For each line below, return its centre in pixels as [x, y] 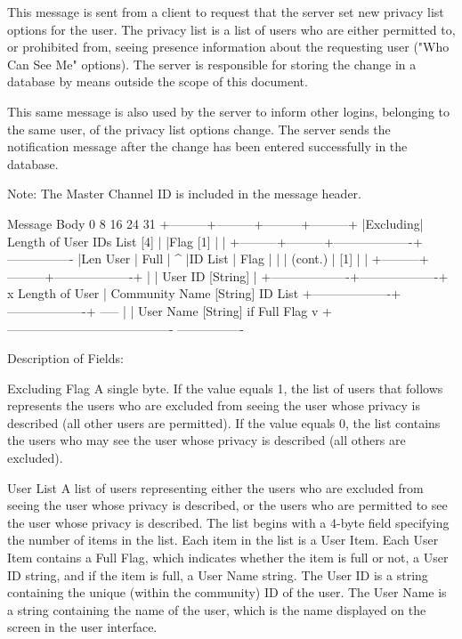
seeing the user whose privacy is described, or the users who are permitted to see [227, 505]
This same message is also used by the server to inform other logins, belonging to [229, 111]
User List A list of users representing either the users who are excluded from [215, 487]
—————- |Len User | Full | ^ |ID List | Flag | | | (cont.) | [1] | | [188, 259]
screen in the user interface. [82, 627]
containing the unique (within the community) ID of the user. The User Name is [227, 592]
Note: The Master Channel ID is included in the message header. [184, 194]
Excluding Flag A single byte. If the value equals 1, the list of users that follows [225, 388]
